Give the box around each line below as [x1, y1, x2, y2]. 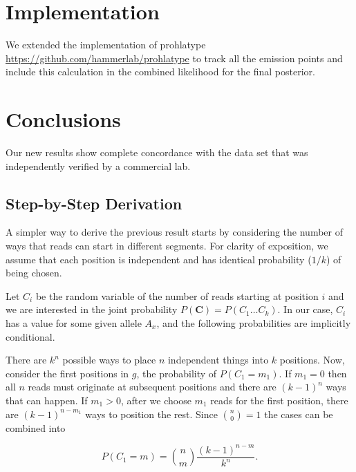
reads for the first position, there [210, 393, 348, 407]
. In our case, [277, 302, 333, 317]
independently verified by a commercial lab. [6, 158, 191, 173]
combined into [6, 420, 66, 435]
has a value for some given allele [6, 315, 142, 330]
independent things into [167, 352, 269, 367]
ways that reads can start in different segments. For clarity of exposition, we [6, 238, 328, 253]
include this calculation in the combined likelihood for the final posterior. [6, 64, 315, 79]
